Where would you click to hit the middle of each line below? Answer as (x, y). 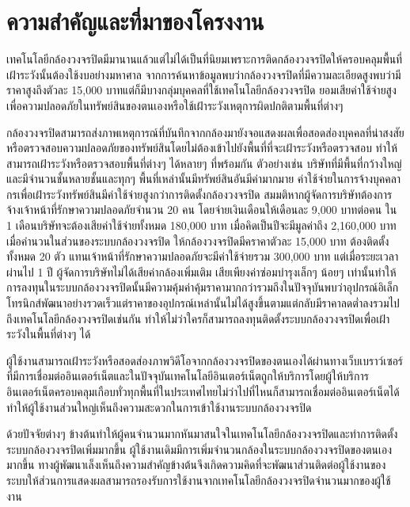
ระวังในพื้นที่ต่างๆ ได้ (49, 334)
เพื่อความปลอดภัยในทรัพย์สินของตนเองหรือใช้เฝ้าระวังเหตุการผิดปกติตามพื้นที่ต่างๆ (175, 105)
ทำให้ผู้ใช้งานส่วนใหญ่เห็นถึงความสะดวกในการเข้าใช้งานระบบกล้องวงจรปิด (159, 407)
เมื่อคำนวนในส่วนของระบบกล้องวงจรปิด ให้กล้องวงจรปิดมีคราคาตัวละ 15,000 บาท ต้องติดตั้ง (198, 240)
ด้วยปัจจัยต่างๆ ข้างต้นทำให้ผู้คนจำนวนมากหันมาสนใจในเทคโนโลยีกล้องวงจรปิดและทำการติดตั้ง (202, 434)
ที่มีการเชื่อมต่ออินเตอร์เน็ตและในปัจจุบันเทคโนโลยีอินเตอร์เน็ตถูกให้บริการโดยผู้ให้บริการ (188, 376)
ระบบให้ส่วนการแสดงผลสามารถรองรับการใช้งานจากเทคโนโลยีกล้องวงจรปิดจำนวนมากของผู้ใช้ (199, 480)
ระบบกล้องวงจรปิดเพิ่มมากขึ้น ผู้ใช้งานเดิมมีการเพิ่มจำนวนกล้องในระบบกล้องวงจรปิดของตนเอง (199, 449)
